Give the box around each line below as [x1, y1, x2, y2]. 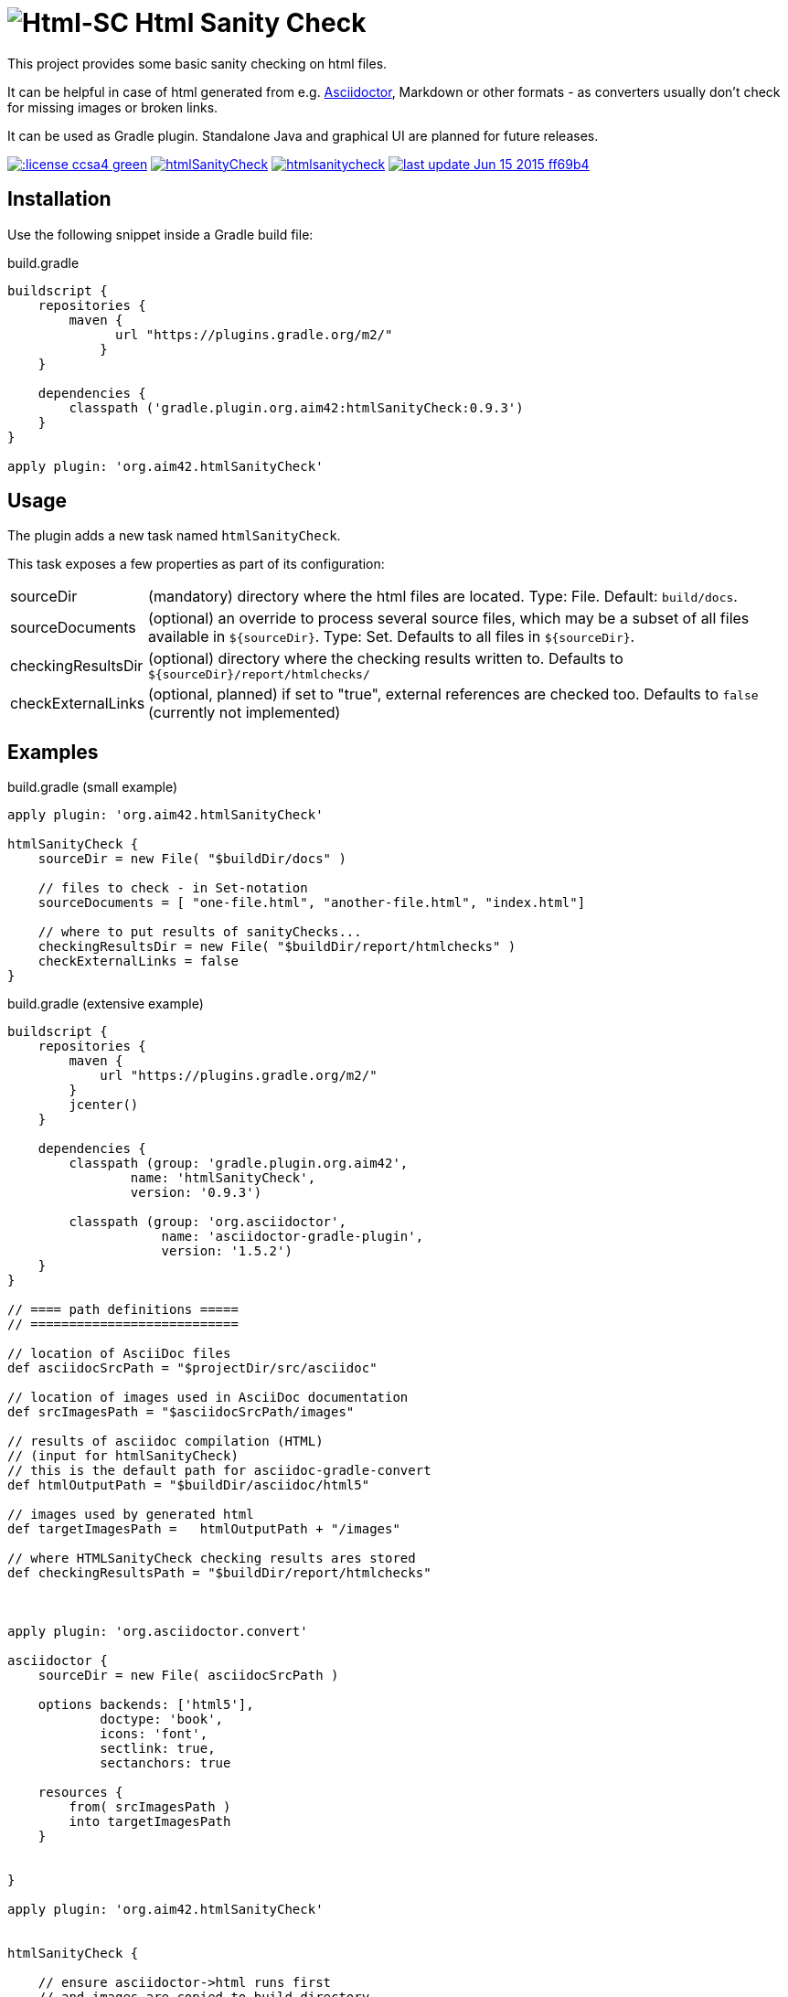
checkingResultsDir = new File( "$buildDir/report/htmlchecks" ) [37, 939, 516, 955]
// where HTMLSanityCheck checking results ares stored [7, 1551, 416, 1566]
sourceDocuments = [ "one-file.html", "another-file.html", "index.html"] [37, 895, 586, 911]
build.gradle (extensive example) [7, 996, 204, 1012]
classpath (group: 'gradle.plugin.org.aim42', [69, 1156, 409, 1171]
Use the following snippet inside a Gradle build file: [7, 226, 314, 242]
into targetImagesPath [69, 1814, 231, 1830]
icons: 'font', [100, 1726, 208, 1742]
